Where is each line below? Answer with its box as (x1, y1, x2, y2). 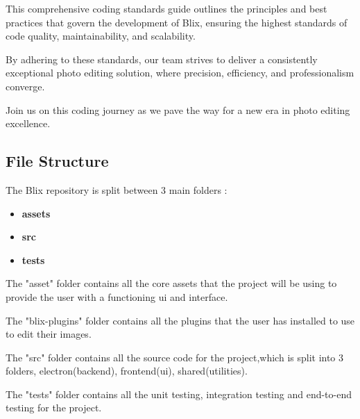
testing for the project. (6, 400, 102, 415)
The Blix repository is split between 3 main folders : (6, 182, 228, 197)
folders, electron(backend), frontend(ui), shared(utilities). (6, 363, 248, 378)
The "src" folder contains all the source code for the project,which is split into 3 (6, 350, 344, 364)
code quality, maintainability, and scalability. (6, 28, 196, 43)
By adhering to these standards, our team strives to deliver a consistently (6, 51, 318, 66)
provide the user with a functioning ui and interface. (6, 289, 228, 304)
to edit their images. (6, 327, 92, 341)
